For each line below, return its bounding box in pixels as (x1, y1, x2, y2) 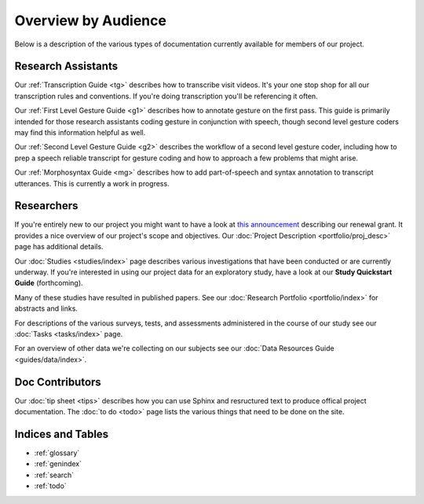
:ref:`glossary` (34, 448, 80, 458)
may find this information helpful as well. (14, 128, 146, 138)
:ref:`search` (34, 470, 75, 480)
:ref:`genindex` (34, 459, 82, 469)
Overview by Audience (14, 12, 166, 29)
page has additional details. (14, 242, 104, 252)
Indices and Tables (14, 427, 109, 440)
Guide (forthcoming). (14, 278, 83, 288)
